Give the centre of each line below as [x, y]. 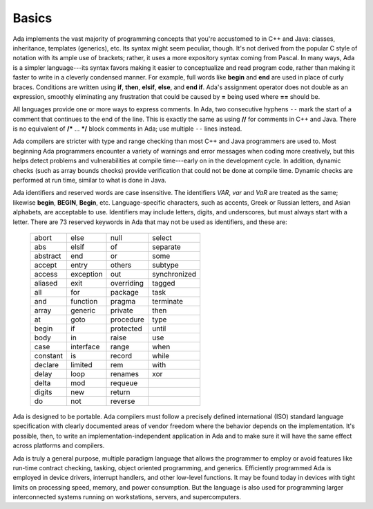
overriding [127, 283]
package [125, 292]
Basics [32, 18]
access [46, 274]
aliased [46, 283]
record [122, 355]
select [162, 237]
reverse [123, 401]
